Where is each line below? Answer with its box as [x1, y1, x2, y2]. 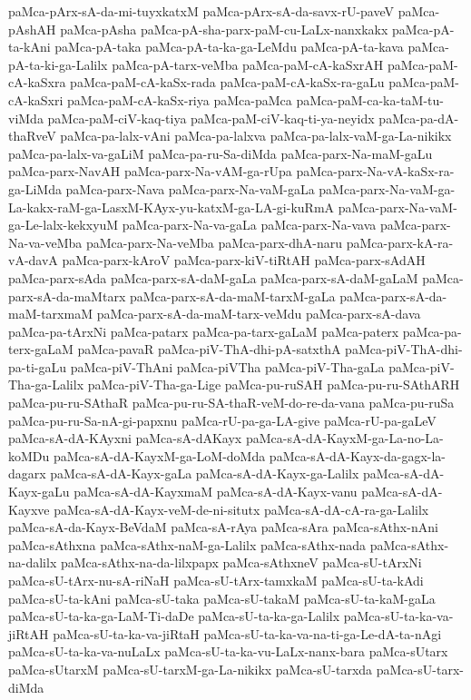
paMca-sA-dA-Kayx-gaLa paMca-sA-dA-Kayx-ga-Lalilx [50, 464, 359, 483]
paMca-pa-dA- [378, 108, 459, 127]
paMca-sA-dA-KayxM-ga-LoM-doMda [53, 446, 266, 465]
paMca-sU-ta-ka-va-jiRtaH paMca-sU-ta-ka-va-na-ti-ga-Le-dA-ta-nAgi [53, 624, 442, 643]
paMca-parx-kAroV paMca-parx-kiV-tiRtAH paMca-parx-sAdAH [62, 251, 426, 270]
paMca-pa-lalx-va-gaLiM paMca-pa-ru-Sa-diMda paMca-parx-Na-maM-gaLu [8, 143, 433, 163]
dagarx [8, 464, 46, 483]
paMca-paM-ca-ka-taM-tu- [296, 90, 444, 109]
